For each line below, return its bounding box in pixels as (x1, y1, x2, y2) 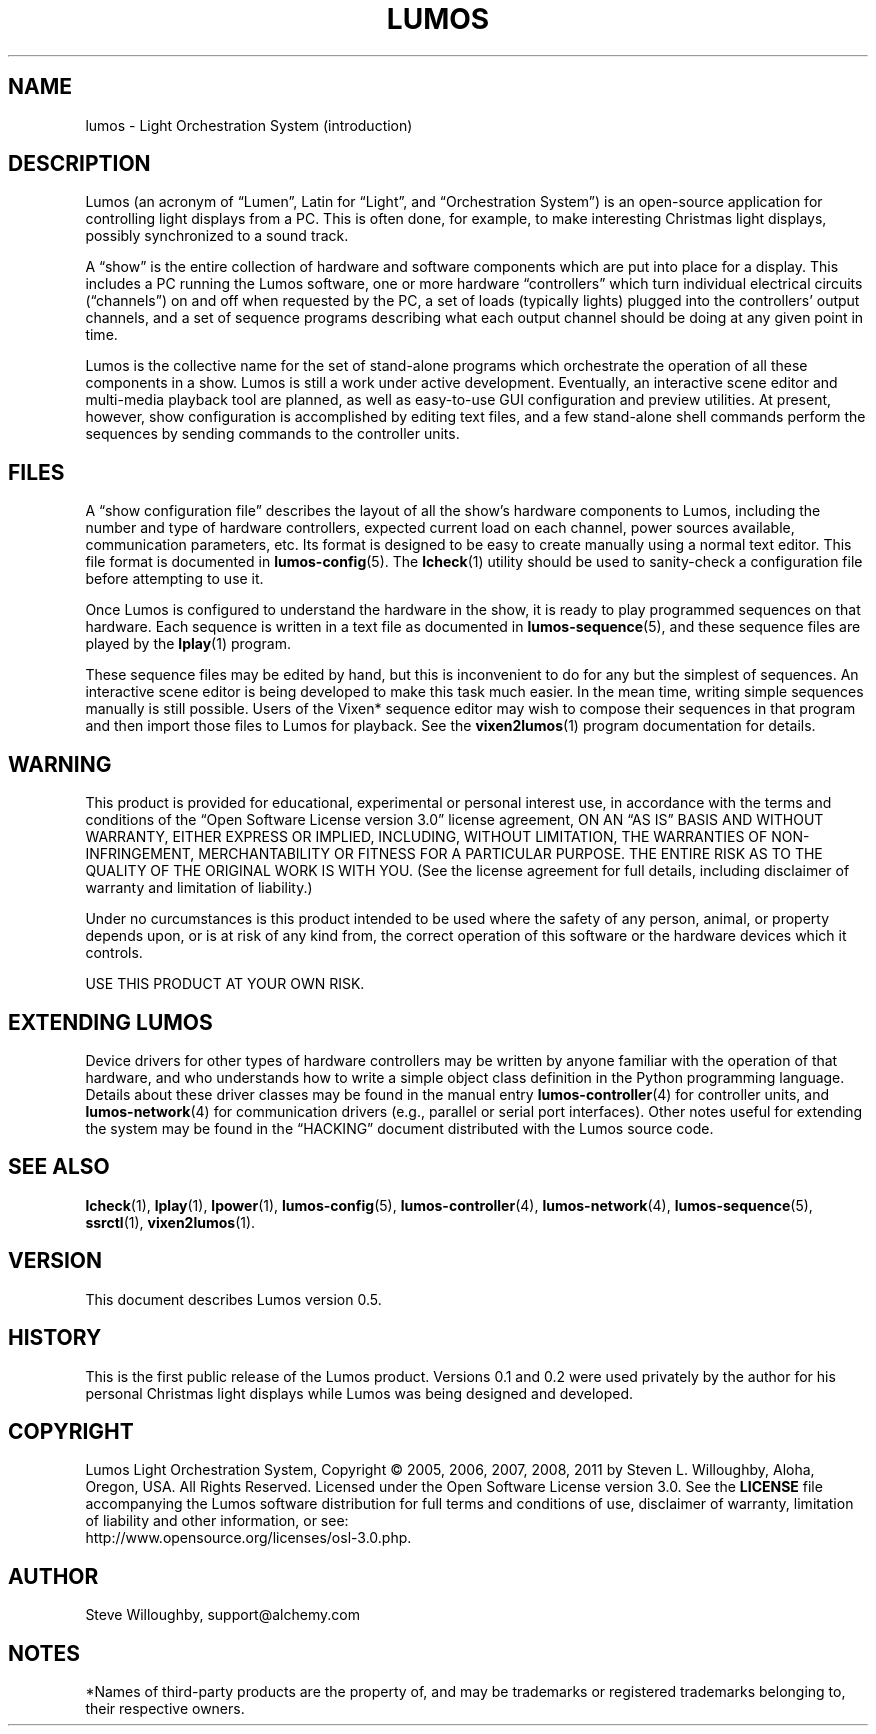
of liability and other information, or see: (85, 1512, 349, 1530)
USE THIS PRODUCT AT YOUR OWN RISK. (85, 975, 365, 993)
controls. (85, 944, 143, 962)
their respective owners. (85, 1700, 245, 1718)
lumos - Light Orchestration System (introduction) (85, 116, 413, 134)
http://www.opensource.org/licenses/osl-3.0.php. (85, 1529, 412, 1547)
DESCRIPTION (8, 151, 151, 177)
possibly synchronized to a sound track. (85, 227, 349, 245)
